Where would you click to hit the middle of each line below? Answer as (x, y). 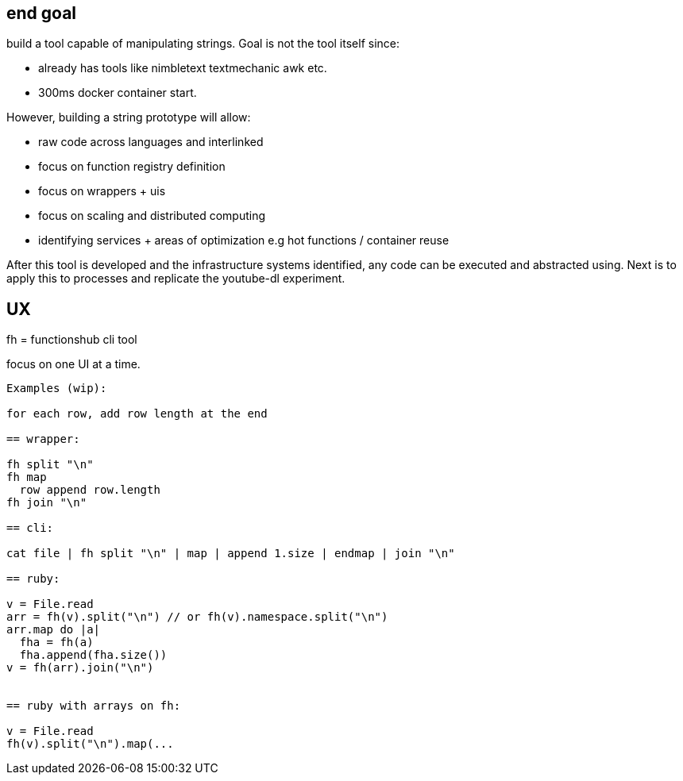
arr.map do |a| (54, 630)
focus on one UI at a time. (73, 364)
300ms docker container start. (118, 93)
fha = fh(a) (56, 642)
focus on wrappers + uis (102, 191)
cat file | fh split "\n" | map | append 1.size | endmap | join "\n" (231, 554)
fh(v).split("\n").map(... (90, 744)
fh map (27, 477)
